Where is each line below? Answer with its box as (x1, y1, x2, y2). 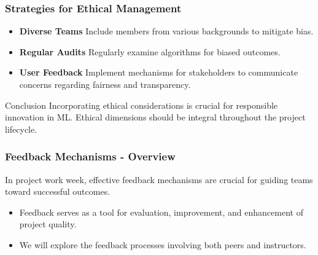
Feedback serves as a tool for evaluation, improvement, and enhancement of (19, 205, 303, 218)
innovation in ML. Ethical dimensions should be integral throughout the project (5, 111, 306, 124)
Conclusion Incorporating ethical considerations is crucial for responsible (5, 98, 278, 111)
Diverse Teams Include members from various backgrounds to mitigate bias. (19, 25, 314, 37)
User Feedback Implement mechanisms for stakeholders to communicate (19, 66, 298, 79)
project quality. (19, 218, 77, 230)
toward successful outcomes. (5, 185, 111, 198)
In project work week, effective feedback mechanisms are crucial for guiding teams (5, 173, 313, 186)
